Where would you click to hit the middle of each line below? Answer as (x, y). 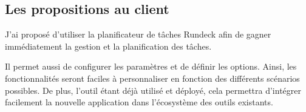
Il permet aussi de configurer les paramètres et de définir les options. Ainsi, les (151, 66)
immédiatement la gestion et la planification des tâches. (108, 46)
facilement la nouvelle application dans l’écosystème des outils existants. (139, 102)
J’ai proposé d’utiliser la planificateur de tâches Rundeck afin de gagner (138, 34)
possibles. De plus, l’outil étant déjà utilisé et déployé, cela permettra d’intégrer (153, 90)
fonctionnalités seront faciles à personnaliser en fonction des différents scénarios (152, 78)
